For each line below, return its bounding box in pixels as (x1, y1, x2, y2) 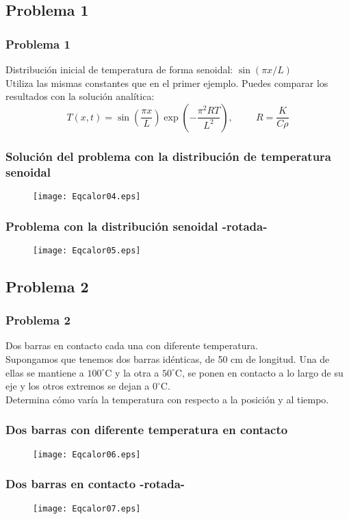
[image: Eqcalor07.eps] (33, 503, 141, 514)
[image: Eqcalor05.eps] (33, 245, 141, 255)
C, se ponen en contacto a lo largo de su (174, 365, 344, 379)
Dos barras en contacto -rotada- (5, 475, 185, 492)
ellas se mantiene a (5, 365, 84, 379)
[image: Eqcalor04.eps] (33, 191, 141, 201)
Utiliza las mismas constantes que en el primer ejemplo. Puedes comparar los (5, 75, 328, 90)
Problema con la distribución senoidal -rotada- (5, 217, 268, 234)
